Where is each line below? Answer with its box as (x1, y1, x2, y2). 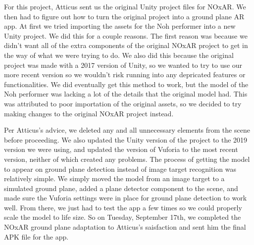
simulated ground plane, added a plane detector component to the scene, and (4, 183, 238, 193)
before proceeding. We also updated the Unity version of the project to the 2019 (4, 134, 248, 145)
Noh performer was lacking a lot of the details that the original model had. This (4, 89, 248, 99)
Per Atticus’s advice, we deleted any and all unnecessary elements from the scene (4, 125, 250, 135)
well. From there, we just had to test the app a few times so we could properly (4, 202, 242, 212)
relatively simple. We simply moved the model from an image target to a (4, 173, 225, 184)
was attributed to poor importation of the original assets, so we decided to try (4, 98, 242, 108)
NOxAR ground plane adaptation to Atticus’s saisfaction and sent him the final (4, 222, 246, 232)
